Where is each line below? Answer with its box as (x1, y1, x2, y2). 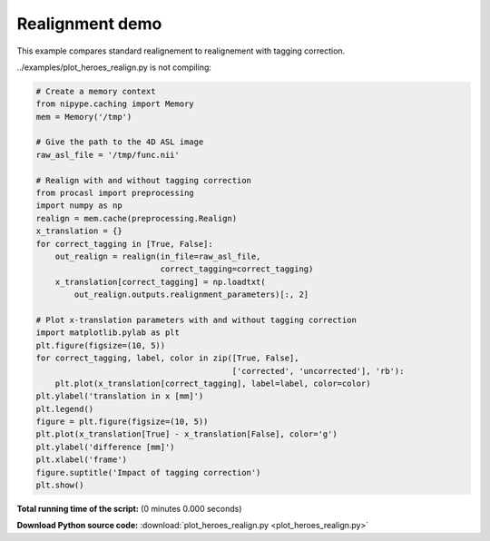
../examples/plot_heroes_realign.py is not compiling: (16, 62, 212, 73)
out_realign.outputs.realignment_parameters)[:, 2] (73, 290, 309, 300)
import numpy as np (35, 201, 122, 211)
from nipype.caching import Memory (35, 99, 194, 109)
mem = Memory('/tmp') (35, 112, 132, 122)
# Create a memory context (35, 86, 156, 96)
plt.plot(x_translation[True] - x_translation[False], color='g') (35, 429, 338, 439)
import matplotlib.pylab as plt (35, 328, 181, 338)
